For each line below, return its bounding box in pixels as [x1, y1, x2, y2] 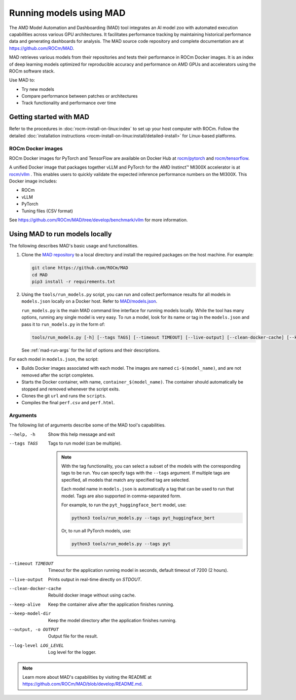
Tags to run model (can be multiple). [48, 440, 122, 446]
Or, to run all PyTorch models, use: [61, 527, 132, 533]
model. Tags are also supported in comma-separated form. [61, 493, 182, 499]
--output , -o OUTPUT [9, 627, 59, 632]
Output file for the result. [48, 633, 98, 639]
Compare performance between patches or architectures [21, 93, 138, 99]
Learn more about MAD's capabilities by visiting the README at [22, 674, 152, 680]
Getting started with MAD [9, 113, 90, 121]
